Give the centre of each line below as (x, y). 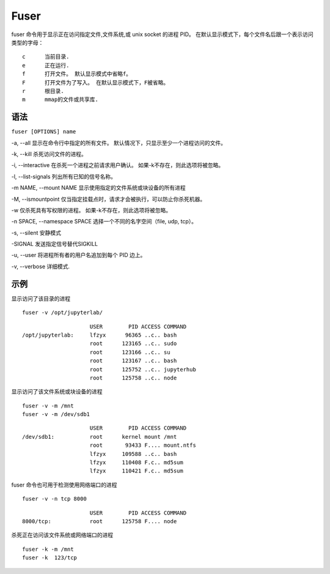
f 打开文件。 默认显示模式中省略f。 (77, 74)
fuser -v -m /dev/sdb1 (56, 414)
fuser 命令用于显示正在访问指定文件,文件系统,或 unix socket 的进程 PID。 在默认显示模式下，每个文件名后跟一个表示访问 (163, 34)
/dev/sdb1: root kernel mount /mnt (100, 437)
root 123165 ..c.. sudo (133, 344)
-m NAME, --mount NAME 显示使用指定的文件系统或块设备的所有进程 (98, 188)
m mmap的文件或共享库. (61, 100)
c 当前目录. (46, 57)
